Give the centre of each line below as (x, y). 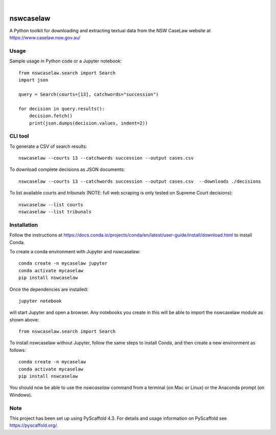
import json (33, 80)
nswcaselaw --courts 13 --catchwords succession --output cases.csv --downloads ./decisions (140, 181)
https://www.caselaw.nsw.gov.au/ (45, 38)
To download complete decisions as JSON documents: (67, 169)
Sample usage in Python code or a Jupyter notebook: (66, 61)
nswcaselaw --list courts (51, 204)
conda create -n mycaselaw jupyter (63, 263)
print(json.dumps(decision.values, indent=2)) (88, 123)
